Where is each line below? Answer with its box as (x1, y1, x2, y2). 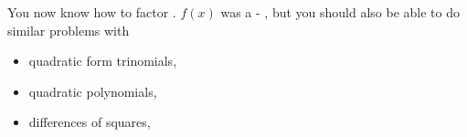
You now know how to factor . (7, 3, 176, 21)
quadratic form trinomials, (28, 51, 177, 70)
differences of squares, (28, 112, 151, 132)
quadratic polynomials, (28, 81, 157, 100)
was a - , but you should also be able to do (220, 3, 460, 21)
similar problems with (7, 20, 130, 39)
